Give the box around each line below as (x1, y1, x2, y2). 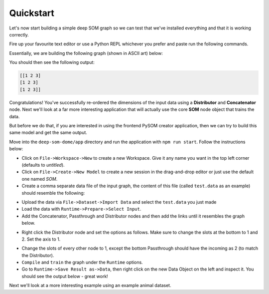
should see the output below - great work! (21, 273, 108, 279)
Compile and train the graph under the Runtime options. (21, 260, 143, 266)
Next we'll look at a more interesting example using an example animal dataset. (9, 283, 171, 289)
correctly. (9, 31, 29, 37)
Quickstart (9, 7, 55, 18)
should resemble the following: (21, 190, 85, 196)
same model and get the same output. (9, 130, 87, 136)
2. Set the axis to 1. (21, 236, 61, 242)
